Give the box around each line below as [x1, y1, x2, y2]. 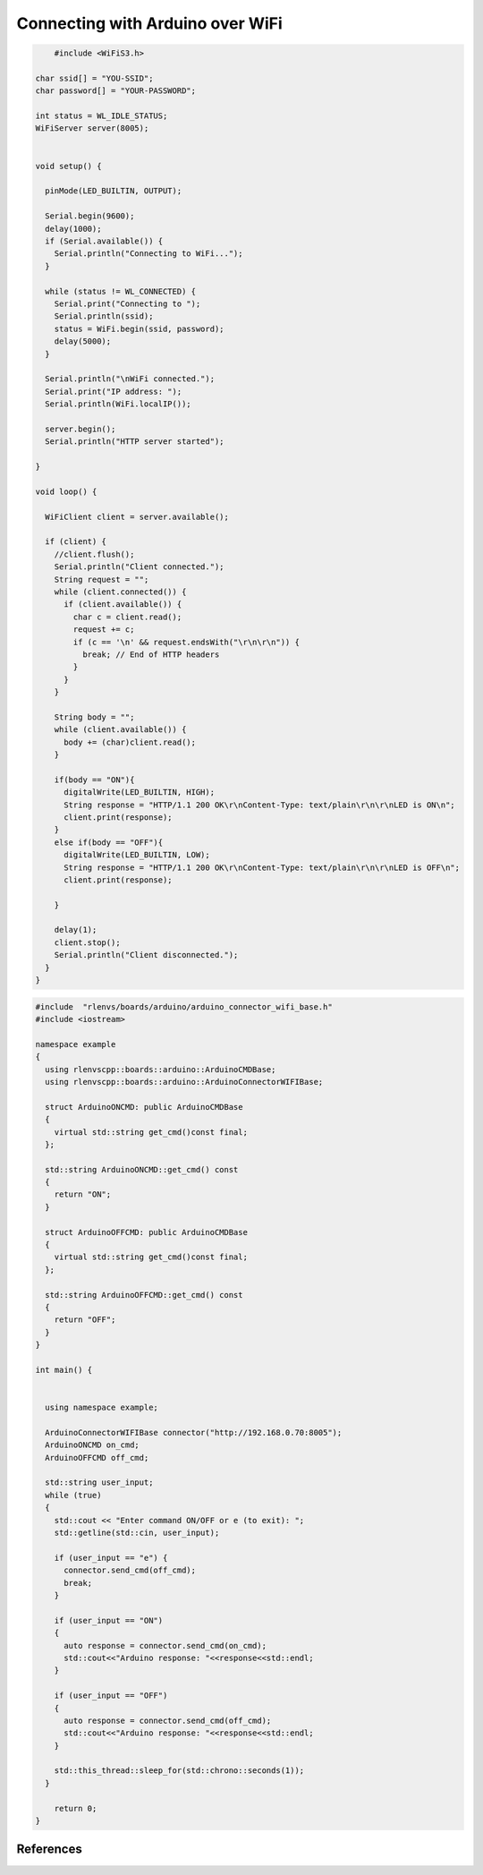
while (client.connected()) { [54, 586, 187, 597]
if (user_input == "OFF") [54, 1691, 168, 1700]
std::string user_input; [45, 1478, 154, 1487]
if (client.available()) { [64, 600, 182, 609]
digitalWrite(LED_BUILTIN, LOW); [64, 850, 210, 860]
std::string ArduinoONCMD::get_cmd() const [45, 1164, 239, 1174]
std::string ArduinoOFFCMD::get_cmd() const [45, 1290, 243, 1300]
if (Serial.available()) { [45, 236, 164, 246]
